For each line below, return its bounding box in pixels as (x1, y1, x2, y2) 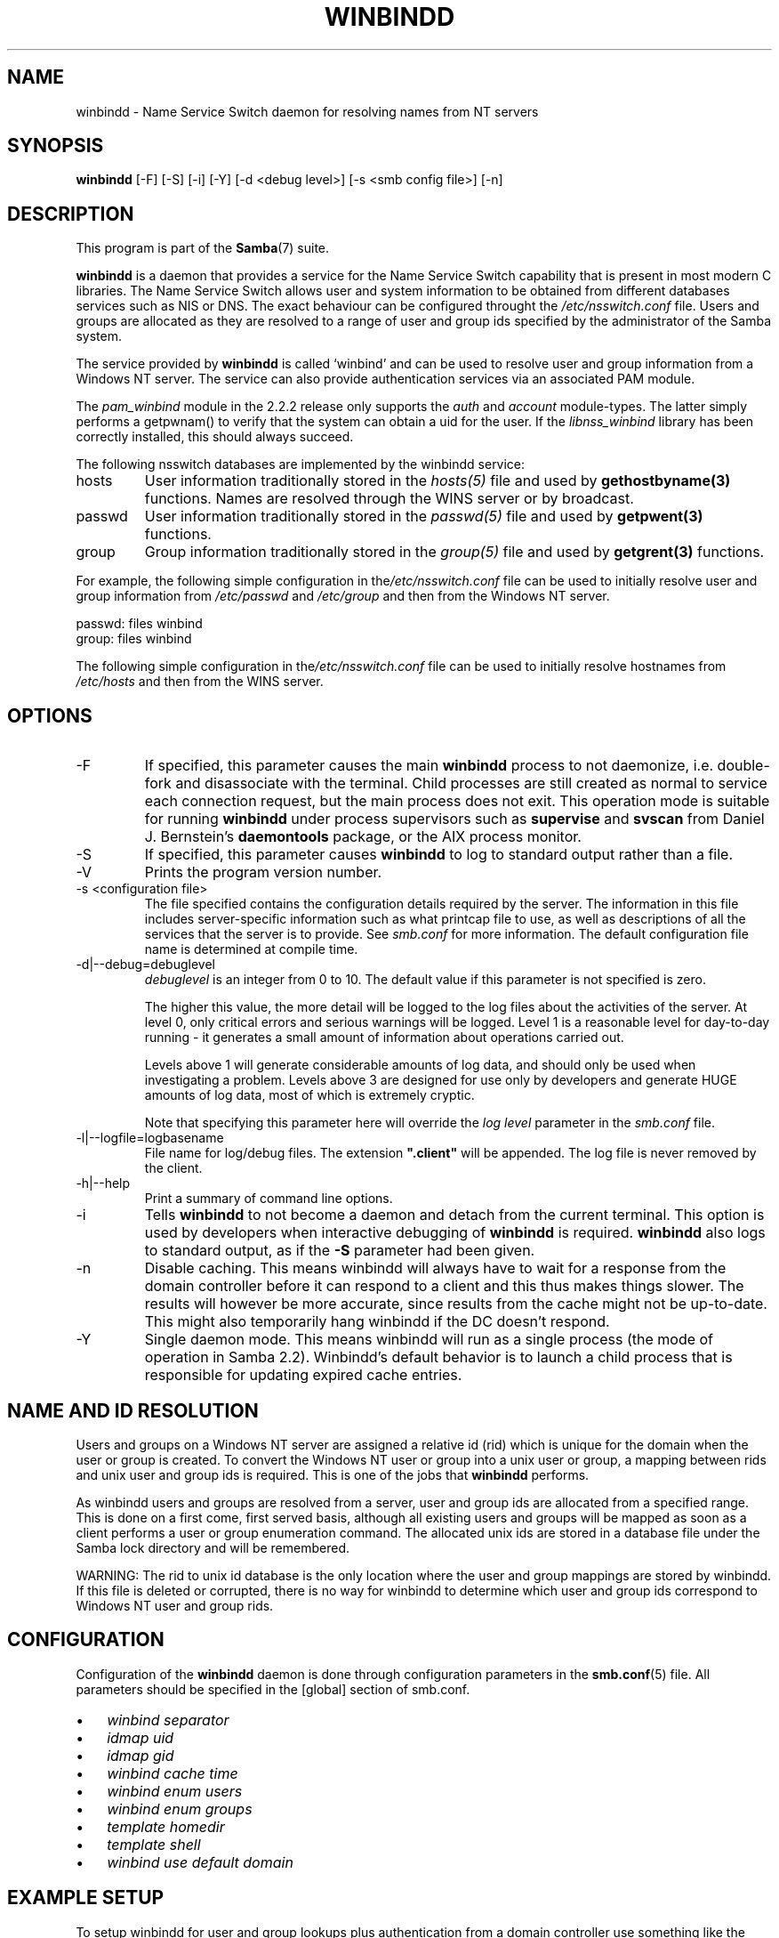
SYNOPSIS (7, 134, 104, 157)
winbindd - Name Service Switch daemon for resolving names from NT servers (76, 103, 539, 119)
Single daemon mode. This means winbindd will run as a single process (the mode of (144, 1330, 714, 1349)
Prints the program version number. (144, 863, 382, 882)
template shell (107, 1835, 201, 1853)
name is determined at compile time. (144, 941, 358, 957)
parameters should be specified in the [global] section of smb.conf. (76, 1681, 470, 1697)
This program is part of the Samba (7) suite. (76, 240, 330, 256)
